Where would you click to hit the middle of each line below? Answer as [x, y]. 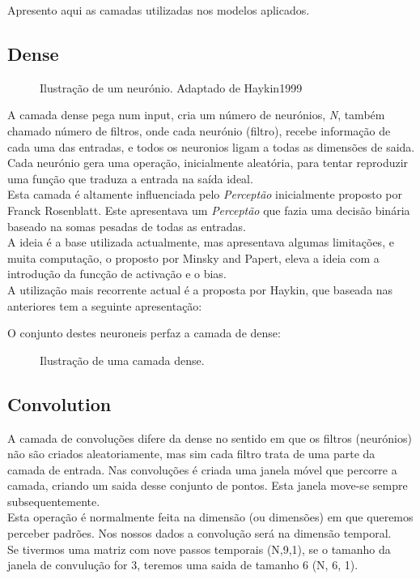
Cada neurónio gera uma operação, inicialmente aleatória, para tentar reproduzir [208, 163]
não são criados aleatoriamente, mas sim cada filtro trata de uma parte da [191, 454]
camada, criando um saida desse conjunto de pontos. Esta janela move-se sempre [208, 485]
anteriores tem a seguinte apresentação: [105, 305]
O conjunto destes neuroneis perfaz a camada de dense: [144, 333]
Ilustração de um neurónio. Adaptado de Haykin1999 [171, 87]
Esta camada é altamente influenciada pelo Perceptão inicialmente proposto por [205, 194]
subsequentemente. [54, 501]
